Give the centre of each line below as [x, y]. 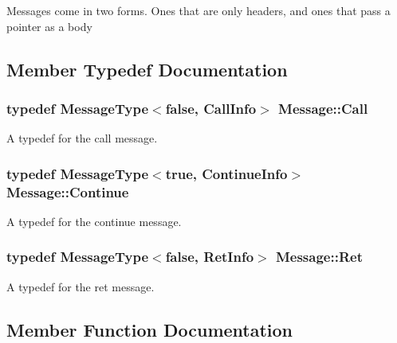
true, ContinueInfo [226, 173]
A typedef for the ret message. [81, 286]
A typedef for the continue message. [94, 221]
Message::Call [323, 108]
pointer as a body [49, 26]
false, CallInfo [211, 108]
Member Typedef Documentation [147, 69]
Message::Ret [319, 257]
